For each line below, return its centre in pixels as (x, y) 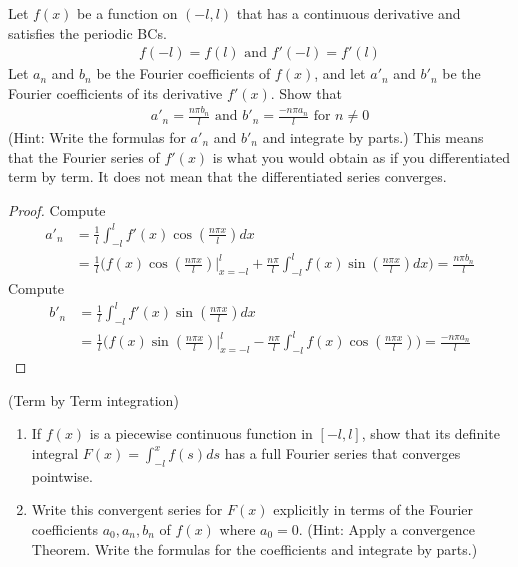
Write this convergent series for (127, 509)
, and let (340, 73)
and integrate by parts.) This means (373, 136)
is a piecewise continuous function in (201, 433)
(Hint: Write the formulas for (97, 136)
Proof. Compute (57, 209)
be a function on (127, 13)
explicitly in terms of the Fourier (373, 509)
